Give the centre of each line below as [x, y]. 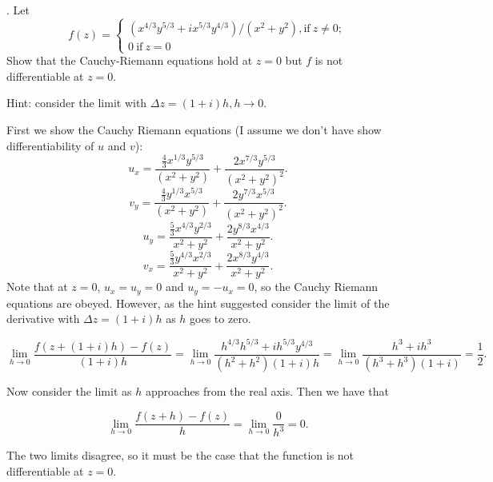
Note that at [37, 287]
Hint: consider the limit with [77, 103]
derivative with [43, 319]
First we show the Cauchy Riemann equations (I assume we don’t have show [194, 129]
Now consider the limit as [69, 391]
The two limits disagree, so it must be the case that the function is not [180, 455]
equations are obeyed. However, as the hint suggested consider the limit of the [198, 303]
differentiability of [50, 145]
